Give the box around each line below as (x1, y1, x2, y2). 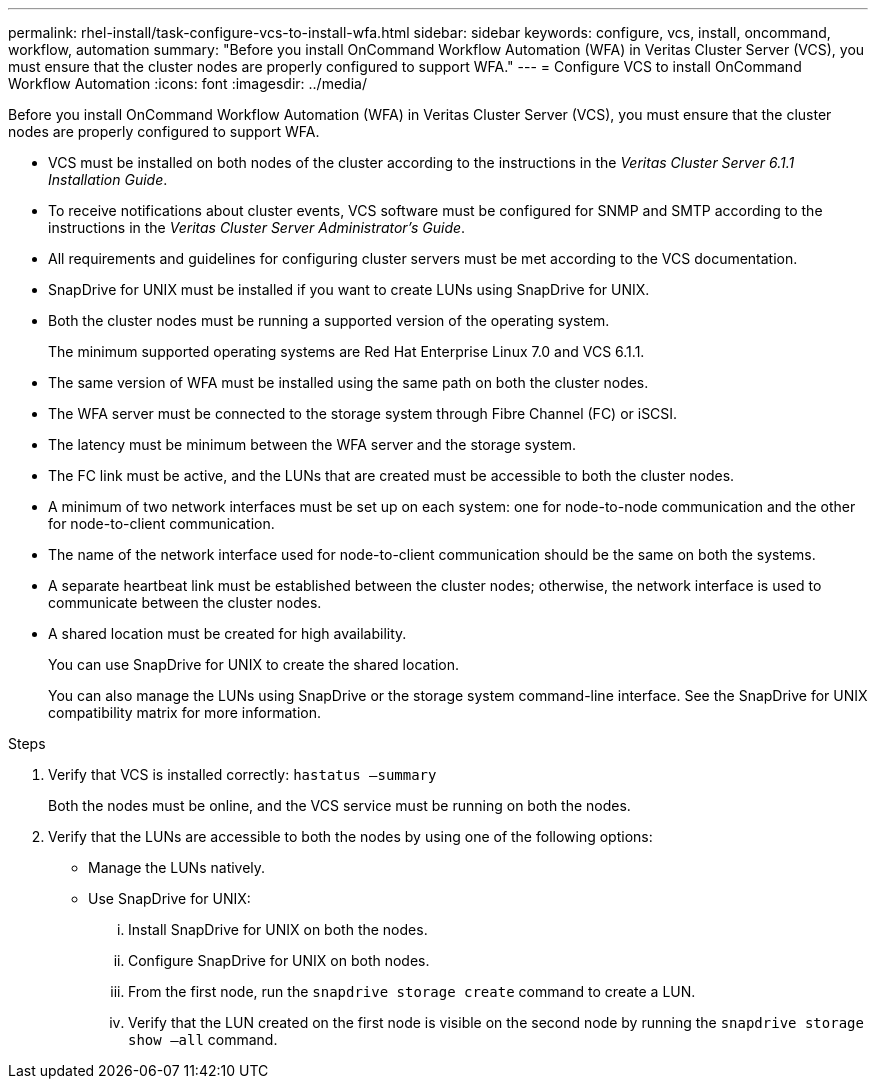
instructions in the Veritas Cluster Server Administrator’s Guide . (48, 219, 466, 236)
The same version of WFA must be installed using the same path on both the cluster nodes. (48, 374, 649, 391)
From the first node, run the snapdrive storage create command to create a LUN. (128, 983, 696, 1000)
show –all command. (128, 1031, 278, 1048)
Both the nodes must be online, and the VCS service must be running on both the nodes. (48, 797, 631, 814)
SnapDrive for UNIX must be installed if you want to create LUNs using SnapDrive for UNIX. (48, 281, 650, 298)
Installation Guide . (48, 171, 168, 188)
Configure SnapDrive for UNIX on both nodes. (128, 952, 430, 969)
